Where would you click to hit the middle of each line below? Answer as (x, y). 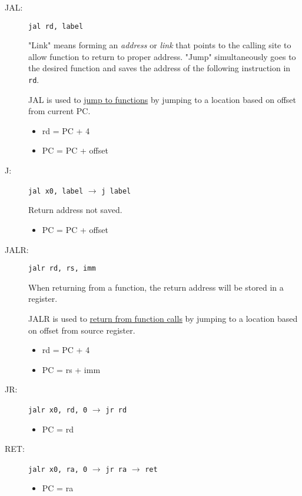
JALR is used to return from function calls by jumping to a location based (163, 318)
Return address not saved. (75, 210)
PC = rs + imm (71, 369)
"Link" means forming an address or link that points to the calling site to (160, 45)
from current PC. (59, 111)
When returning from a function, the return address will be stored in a (156, 287)
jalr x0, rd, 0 (58, 410)
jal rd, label (56, 26)
